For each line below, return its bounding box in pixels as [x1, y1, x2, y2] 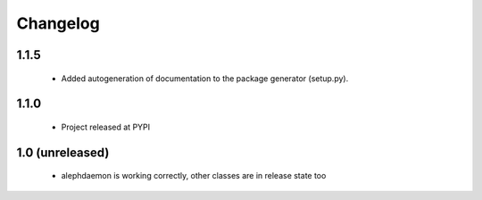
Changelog [16, 13, 100, 33]
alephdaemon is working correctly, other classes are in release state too [61, 171, 327, 181]
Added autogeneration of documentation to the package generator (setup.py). [61, 72, 349, 84]
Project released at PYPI [61, 121, 151, 132]
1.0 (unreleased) [16, 145, 110, 160]
